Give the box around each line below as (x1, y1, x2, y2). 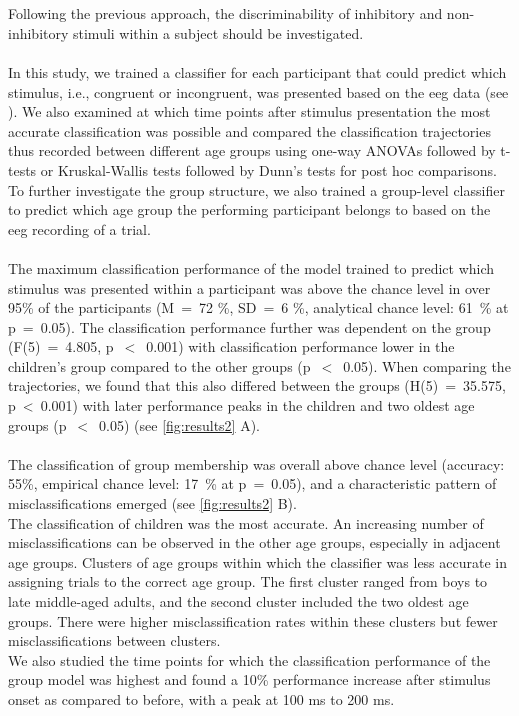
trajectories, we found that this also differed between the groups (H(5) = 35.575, (8, 375, 506, 396)
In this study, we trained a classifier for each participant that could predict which (8, 61, 507, 82)
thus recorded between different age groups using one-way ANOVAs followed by (8, 140, 496, 161)
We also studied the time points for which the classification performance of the (8, 649, 491, 670)
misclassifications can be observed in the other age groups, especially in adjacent (8, 532, 501, 553)
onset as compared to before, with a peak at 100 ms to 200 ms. (8, 688, 395, 709)
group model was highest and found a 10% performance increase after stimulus (8, 669, 491, 690)
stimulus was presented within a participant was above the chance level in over (8, 277, 491, 298)
